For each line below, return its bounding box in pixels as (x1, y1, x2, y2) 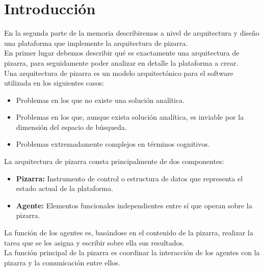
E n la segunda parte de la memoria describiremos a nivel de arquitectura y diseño (4, 28, 259, 38)
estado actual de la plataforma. (16, 183, 114, 194)
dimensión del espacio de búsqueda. (16, 121, 127, 132)
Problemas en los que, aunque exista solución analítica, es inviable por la (16, 112, 244, 122)
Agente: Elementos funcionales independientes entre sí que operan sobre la (16, 200, 252, 210)
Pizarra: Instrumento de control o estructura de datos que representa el (16, 173, 243, 183)
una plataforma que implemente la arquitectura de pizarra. (4, 37, 188, 48)
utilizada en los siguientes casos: (4, 77, 104, 88)
